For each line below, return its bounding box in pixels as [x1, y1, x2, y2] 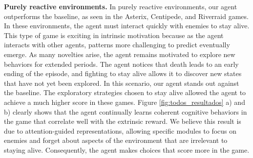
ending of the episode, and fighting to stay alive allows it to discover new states [4, 68, 242, 79]
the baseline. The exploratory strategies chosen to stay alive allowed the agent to [4, 87, 246, 98]
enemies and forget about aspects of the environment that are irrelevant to [4, 135, 228, 145]
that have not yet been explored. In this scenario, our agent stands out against [4, 78, 239, 88]
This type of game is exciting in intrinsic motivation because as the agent [4, 30, 224, 40]
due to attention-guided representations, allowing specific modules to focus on [4, 125, 237, 136]
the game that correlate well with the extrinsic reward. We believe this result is [4, 116, 241, 126]
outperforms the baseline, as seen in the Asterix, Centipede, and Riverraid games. [4, 11, 249, 21]
